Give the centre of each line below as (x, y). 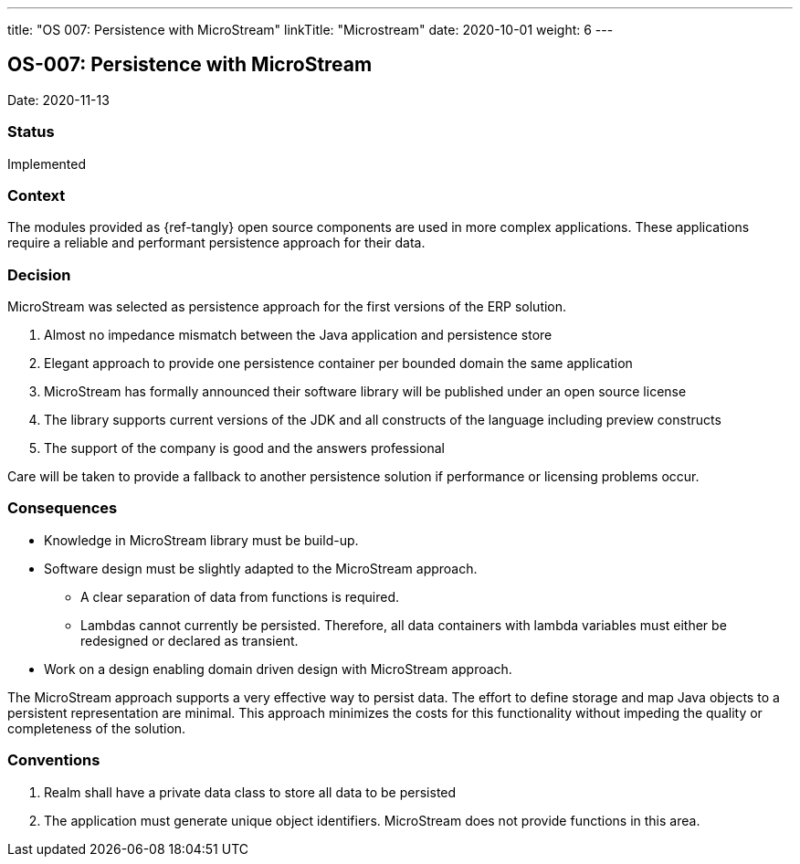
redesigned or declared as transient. (189, 640)
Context (37, 195)
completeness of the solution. (97, 728)
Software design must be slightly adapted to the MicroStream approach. (261, 568)
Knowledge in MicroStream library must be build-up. (201, 540)
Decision (39, 274)
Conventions (54, 760)
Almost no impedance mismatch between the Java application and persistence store (298, 335)
